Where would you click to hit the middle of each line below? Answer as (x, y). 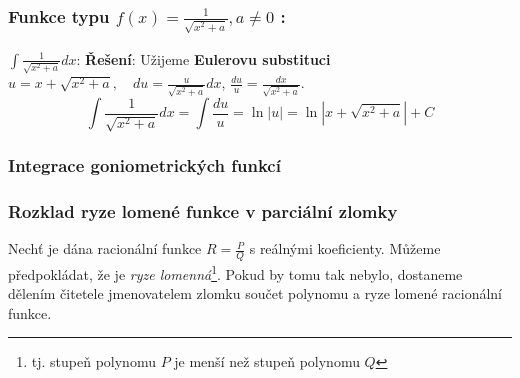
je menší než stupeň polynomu (267, 361)
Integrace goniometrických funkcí (144, 164)
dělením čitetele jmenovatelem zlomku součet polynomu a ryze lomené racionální (255, 293)
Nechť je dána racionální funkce (105, 248)
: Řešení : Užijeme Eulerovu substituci (203, 58)
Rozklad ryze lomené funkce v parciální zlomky (203, 210)
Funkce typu (59, 15)
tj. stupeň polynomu (93, 361)
